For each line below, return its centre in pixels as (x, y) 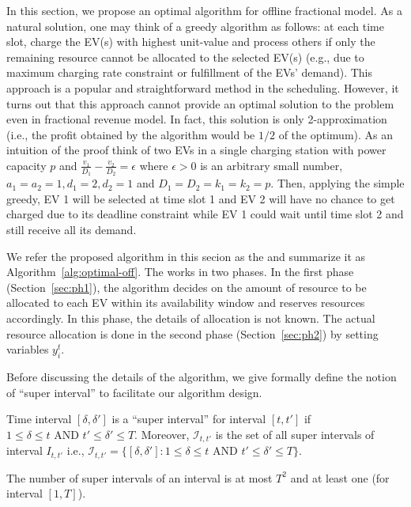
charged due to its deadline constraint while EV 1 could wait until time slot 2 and (205, 214)
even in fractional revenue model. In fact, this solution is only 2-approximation (197, 119)
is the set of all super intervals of (295, 434)
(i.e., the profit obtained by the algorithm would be (131, 134)
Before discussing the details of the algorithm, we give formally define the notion (202, 376)
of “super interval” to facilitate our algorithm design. (134, 392)
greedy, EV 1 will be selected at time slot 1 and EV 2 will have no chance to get (201, 198)
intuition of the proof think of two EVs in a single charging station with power (196, 150)
